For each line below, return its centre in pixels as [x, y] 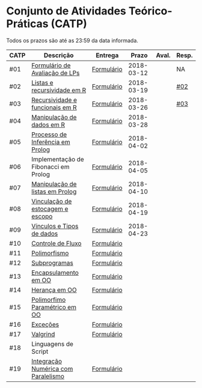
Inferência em [50, 142]
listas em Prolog [54, 192]
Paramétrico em [54, 307]
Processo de [49, 135]
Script [40, 351]
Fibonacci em [50, 166]
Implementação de [57, 159]
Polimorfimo [48, 300]
